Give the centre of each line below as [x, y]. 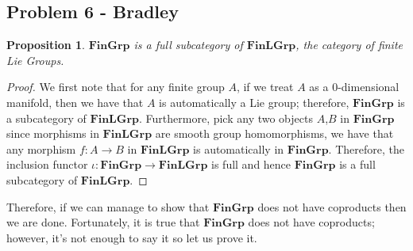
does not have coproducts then [332, 206]
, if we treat [265, 87]
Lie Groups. [35, 60]
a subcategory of [46, 118]
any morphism [41, 148]
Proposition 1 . [46, 45]
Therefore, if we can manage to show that [108, 206]
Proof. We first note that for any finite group [116, 87]
